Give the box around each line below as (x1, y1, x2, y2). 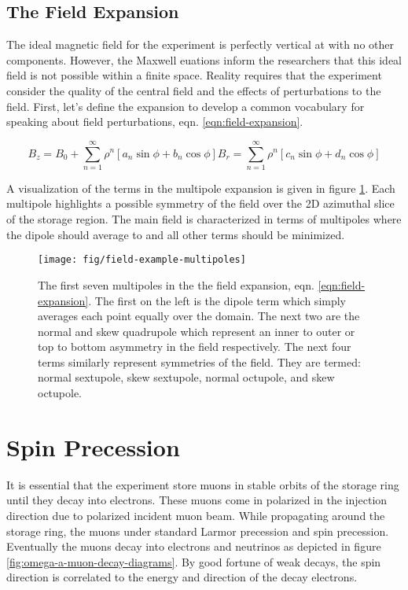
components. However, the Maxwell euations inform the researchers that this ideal (6, 51, 402, 68)
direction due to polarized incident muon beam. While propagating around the (6, 507, 385, 523)
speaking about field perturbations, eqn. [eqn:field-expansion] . (6, 113, 303, 130)
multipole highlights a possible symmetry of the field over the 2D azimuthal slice (6, 195, 395, 212)
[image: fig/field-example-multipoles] (38, 254, 246, 266)
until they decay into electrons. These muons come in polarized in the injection (6, 492, 388, 508)
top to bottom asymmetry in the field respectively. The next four (38, 338, 351, 355)
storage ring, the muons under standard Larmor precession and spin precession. (6, 522, 389, 539)
